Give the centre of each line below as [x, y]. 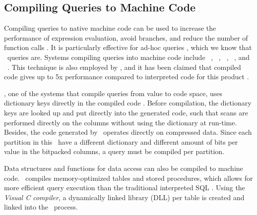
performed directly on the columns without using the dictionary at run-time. [121, 122]
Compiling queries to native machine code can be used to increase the [110, 28]
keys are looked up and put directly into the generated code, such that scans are [126, 112]
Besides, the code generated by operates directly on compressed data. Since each [128, 132]
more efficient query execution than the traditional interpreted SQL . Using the [125, 188]
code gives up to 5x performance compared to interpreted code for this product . [127, 77]
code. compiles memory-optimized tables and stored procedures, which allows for [128, 178]
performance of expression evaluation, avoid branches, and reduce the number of [126, 37]
